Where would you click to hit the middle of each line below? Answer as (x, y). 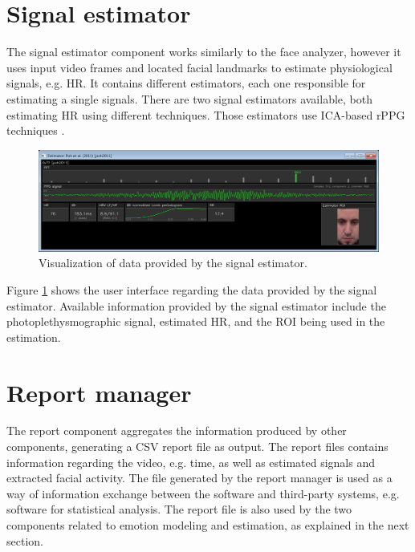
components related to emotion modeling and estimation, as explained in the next (208, 525)
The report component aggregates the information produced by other (177, 430)
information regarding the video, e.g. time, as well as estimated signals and (191, 462)
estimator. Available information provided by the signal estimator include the (196, 305)
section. (25, 540)
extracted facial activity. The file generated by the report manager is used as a (199, 478)
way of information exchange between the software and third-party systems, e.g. (203, 493)
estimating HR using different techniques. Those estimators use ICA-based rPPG (206, 114)
